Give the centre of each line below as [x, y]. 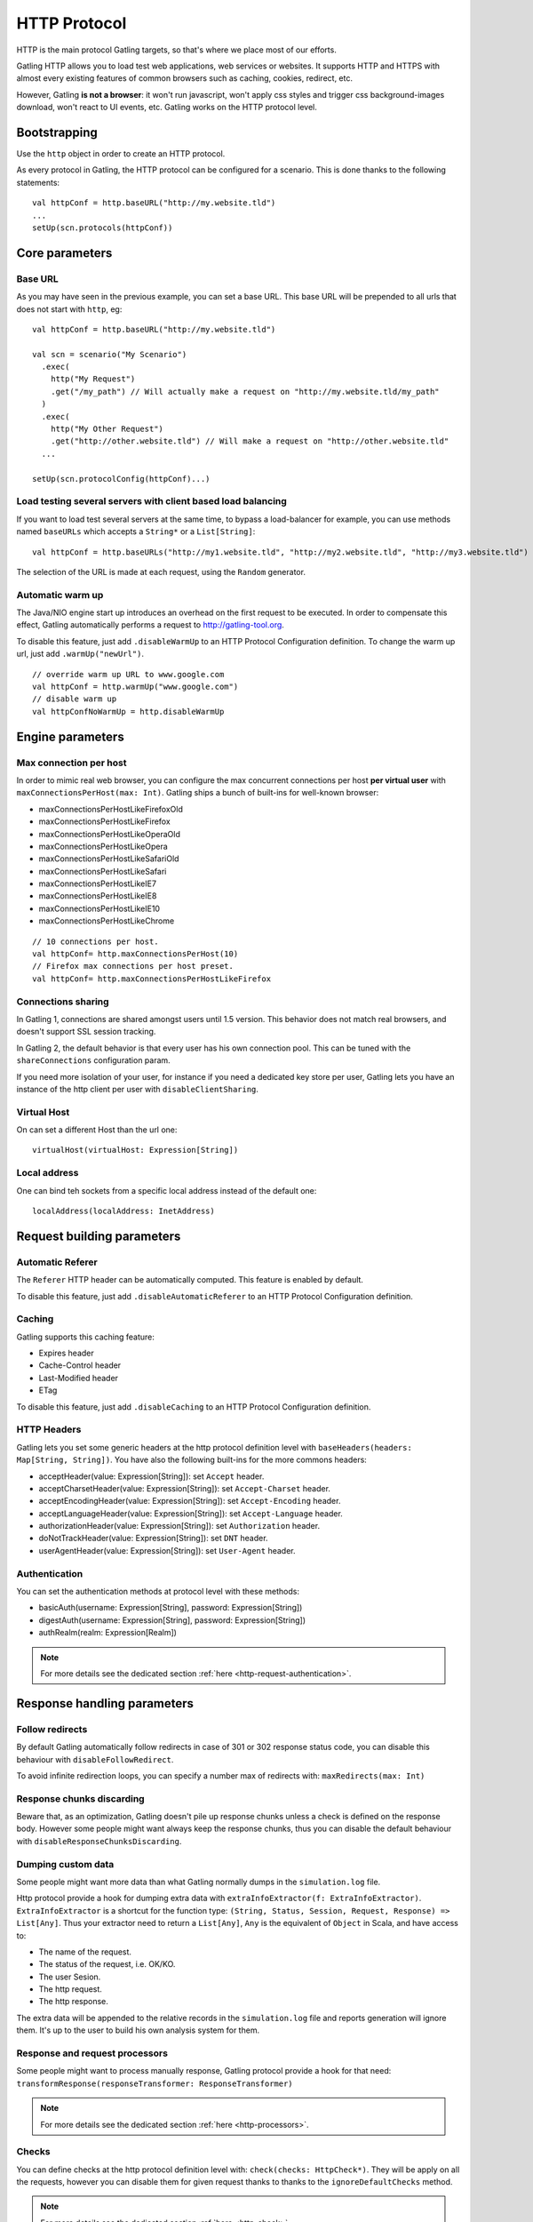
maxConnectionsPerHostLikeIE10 [99, 908]
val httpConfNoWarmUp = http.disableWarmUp [128, 711]
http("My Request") [93, 379]
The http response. [73, 2002]
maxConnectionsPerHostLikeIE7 [98, 883]
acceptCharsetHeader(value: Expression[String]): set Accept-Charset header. [184, 1488]
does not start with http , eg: [69, 309]
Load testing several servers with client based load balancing [152, 501]
